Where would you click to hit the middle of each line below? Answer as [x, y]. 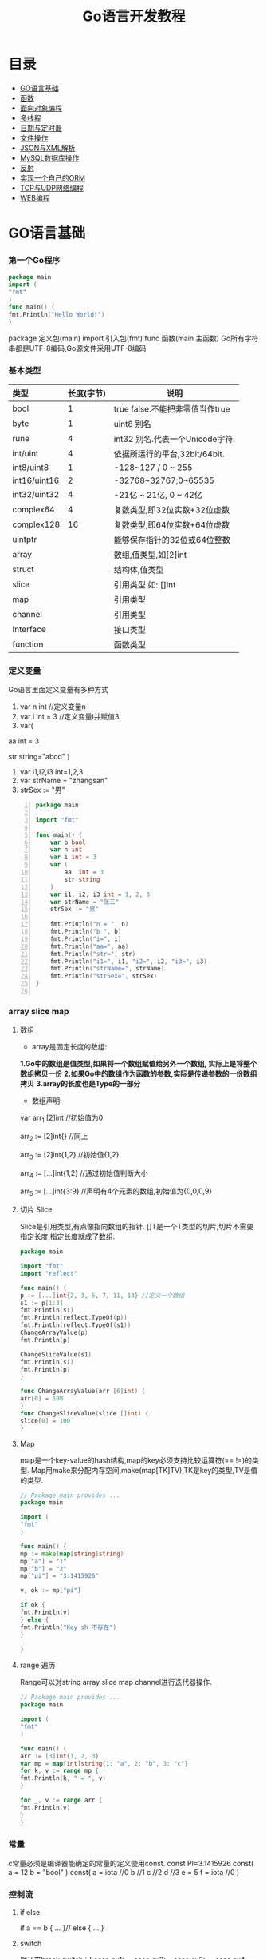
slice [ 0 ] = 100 [45, 1421]
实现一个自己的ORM [53, 177]
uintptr [25, 539]
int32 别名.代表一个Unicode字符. [175, 439]
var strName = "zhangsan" [64, 781]
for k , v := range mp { [59, 1771]
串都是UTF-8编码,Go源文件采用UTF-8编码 [77, 348]
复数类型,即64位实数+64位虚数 [171, 524]
